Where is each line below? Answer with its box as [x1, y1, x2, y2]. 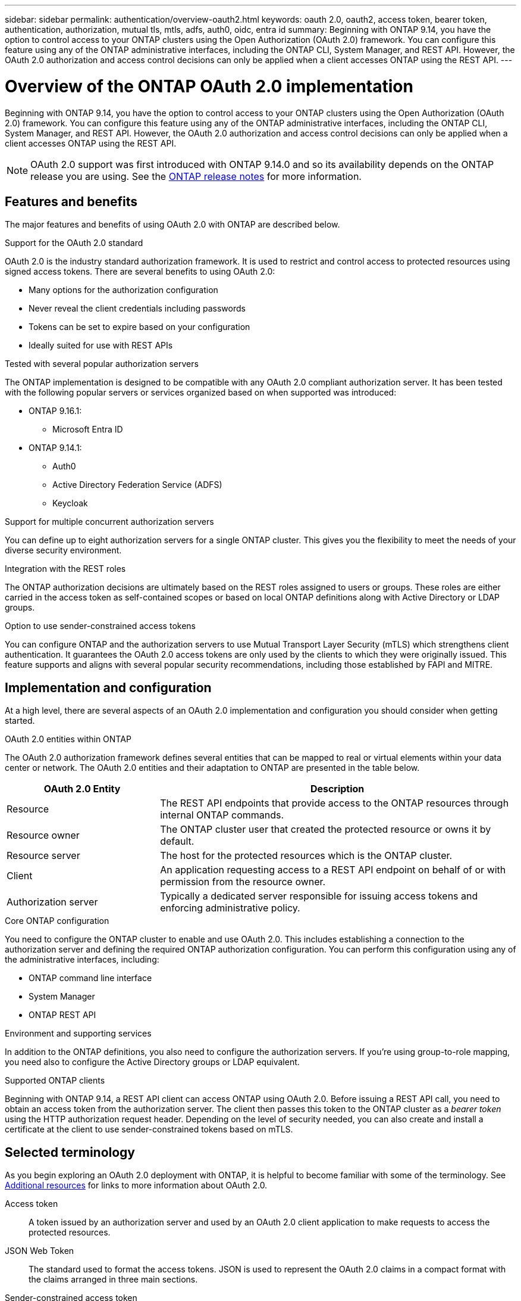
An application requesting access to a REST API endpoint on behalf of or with [160, 864, 506, 876]
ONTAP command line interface [29, 973, 152, 983]
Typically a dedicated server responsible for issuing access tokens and [160, 890, 478, 902]
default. [160, 835, 194, 848]
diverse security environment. [5, 545, 122, 556]
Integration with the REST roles [5, 564, 126, 574]
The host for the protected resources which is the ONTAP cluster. [160, 849, 453, 862]
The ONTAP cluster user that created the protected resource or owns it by [160, 823, 491, 836]
